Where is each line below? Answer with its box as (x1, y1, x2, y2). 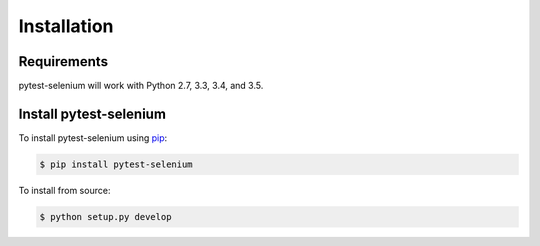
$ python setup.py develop (39, 211, 172, 222)
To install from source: (18, 184, 111, 196)
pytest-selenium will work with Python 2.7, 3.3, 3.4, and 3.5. (18, 80, 264, 92)
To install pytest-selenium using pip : (18, 131, 168, 144)
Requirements (18, 53, 109, 70)
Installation (18, 15, 114, 37)
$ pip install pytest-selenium (39, 158, 194, 170)
